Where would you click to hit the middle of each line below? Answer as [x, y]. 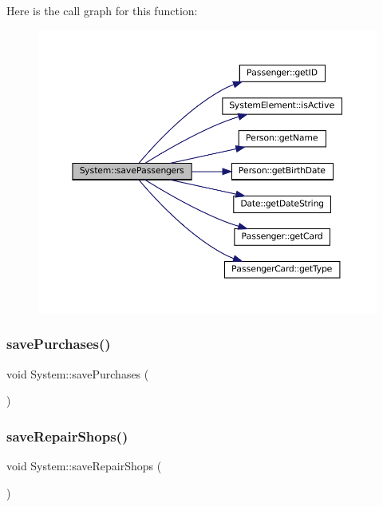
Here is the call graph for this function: [102, 10]
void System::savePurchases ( [78, 373]
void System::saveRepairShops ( [84, 465]
